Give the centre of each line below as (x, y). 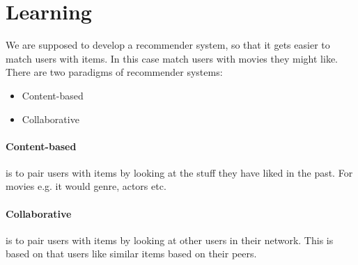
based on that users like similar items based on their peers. (131, 254)
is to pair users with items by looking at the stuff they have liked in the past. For (179, 172)
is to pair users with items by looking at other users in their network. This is (170, 240)
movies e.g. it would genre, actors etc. (86, 186)
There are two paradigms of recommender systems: (114, 72)
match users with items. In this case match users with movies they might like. (172, 58)
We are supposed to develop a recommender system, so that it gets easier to (168, 45)
